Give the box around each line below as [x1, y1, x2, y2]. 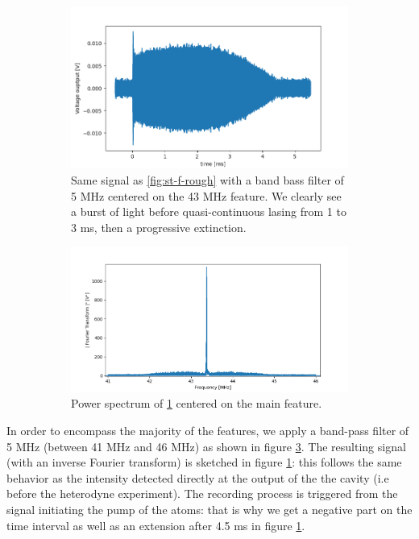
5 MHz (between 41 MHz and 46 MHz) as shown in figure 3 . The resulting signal [6, 437, 406, 454]
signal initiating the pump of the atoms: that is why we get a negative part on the [6, 500, 413, 517]
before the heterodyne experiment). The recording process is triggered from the [6, 485, 398, 502]
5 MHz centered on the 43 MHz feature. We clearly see [71, 187, 342, 204]
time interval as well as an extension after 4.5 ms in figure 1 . [6, 516, 305, 533]
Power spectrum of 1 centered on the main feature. [71, 395, 322, 412]
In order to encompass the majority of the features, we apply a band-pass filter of [6, 421, 409, 438]
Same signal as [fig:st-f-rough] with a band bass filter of [71, 172, 344, 189]
